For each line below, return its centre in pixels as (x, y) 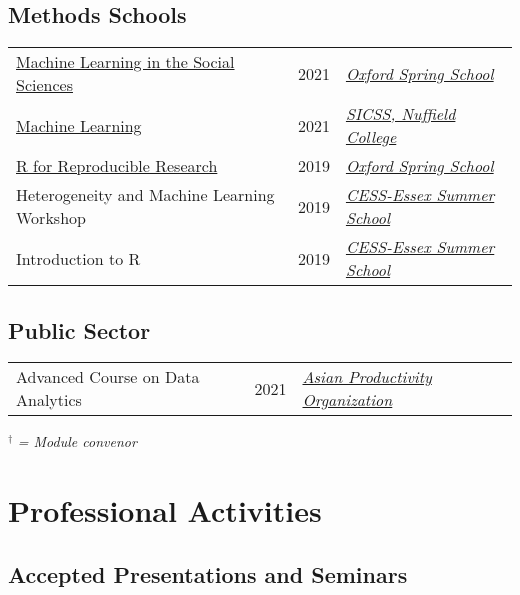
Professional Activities (165, 510)
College (371, 137)
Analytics (49, 400)
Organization (347, 400)
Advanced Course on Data (108, 377)
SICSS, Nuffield (400, 114)
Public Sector (79, 329)
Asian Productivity (367, 377)
